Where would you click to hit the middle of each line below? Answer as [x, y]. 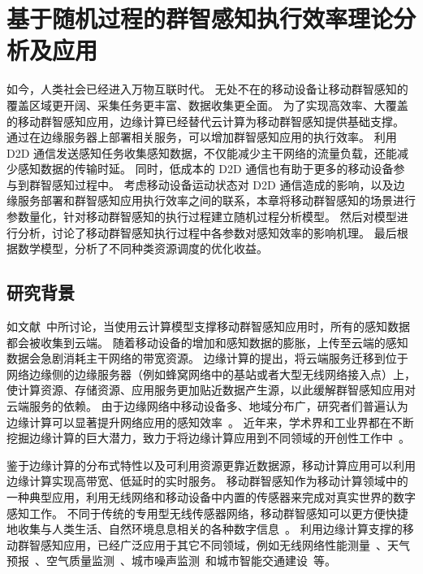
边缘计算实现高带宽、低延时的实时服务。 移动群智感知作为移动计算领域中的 [207, 481]
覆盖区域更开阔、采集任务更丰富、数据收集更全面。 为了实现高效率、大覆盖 [207, 104]
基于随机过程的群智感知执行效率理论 [200, 18]
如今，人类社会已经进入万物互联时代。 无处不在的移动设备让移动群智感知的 [207, 89]
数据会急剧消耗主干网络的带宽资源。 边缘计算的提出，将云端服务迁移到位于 [207, 358]
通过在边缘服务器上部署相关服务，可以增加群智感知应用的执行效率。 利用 [202, 137]
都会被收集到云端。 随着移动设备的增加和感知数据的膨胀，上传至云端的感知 [207, 342]
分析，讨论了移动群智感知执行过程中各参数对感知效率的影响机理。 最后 [207, 232]
